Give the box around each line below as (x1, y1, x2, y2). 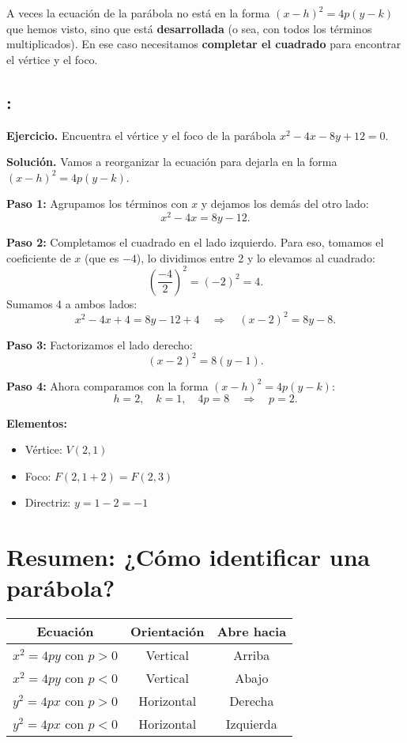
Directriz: (24, 494, 71, 511)
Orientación (130, 622, 205, 641)
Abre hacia (217, 622, 287, 641)
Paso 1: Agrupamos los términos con (6, 195, 188, 212)
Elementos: (6, 414, 67, 431)
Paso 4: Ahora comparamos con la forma (6, 377, 209, 394)
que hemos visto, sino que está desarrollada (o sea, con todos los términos (6, 20, 372, 36)
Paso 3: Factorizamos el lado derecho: (6, 336, 193, 353)
